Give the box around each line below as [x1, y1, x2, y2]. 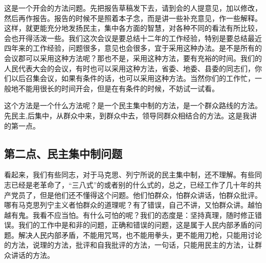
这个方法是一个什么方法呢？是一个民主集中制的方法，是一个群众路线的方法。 [4, 100, 262, 111]
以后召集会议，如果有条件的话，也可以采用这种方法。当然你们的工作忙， [11, 73, 255, 84]
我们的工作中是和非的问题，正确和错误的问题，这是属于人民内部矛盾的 [18, 219, 255, 230]
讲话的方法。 [11, 250, 54, 260]
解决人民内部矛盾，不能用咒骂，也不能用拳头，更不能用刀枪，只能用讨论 [18, 229, 262, 240]
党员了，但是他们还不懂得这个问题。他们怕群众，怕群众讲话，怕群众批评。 [11, 189, 262, 200]
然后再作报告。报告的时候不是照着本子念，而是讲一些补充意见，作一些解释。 [4, 12, 262, 23]
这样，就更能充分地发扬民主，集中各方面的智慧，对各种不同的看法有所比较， [4, 23, 262, 33]
